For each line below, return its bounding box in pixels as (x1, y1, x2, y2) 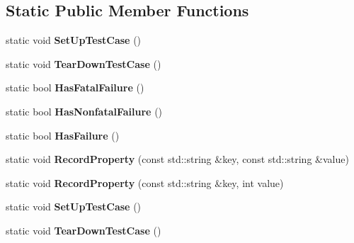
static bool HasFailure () (6, 128, 120, 142)
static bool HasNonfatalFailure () (6, 103, 163, 118)
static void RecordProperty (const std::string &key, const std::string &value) (6, 152, 349, 166)
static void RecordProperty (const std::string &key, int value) (6, 175, 284, 190)
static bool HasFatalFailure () (6, 80, 144, 95)
